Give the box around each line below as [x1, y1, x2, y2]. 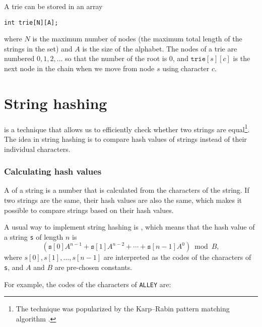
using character [162, 63, 210, 74]
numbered [4, 53, 35, 64]
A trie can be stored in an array [4, 1, 103, 11]
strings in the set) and [4, 43, 73, 53]
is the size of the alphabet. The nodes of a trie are [82, 43, 237, 53]
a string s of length [4, 231, 63, 242]
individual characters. [4, 143, 71, 154]
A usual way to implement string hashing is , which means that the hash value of [4, 222, 255, 232]
